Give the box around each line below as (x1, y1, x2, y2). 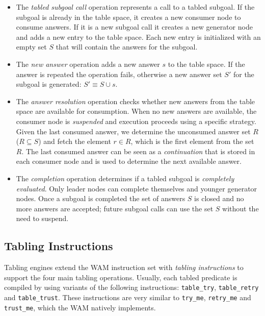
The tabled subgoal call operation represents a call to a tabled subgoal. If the (16, 2, 255, 12)
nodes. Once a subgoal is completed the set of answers (16, 193, 185, 204)
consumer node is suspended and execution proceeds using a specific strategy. (16, 115, 256, 126)
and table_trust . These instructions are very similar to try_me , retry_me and (4, 291, 251, 302)
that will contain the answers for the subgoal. (56, 41, 198, 52)
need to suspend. (16, 213, 69, 224)
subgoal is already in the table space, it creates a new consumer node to (16, 11, 241, 22)
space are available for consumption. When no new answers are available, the (16, 106, 257, 116)
